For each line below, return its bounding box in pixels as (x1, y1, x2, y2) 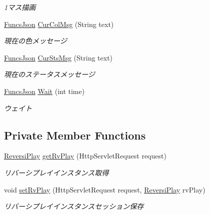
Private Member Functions (4, 127, 146, 142)
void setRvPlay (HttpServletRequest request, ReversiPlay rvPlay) (4, 184, 205, 194)
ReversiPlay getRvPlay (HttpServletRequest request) (4, 150, 166, 161)
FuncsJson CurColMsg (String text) (4, 18, 114, 29)
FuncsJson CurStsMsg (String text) (4, 52, 113, 62)
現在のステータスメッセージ (4, 69, 95, 79)
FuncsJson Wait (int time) (4, 85, 85, 96)
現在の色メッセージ (4, 35, 67, 46)
